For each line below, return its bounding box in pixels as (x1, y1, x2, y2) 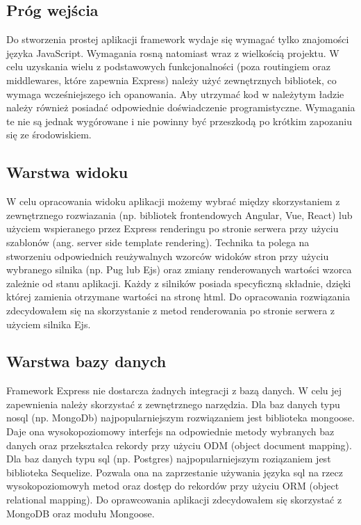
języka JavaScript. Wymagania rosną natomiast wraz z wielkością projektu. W (6, 45, 339, 60)
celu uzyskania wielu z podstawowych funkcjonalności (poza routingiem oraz (6, 59, 330, 74)
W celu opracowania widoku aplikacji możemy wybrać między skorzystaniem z (6, 194, 340, 209)
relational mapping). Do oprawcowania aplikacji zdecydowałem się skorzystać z (6, 492, 342, 507)
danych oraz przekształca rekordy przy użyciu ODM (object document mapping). (6, 437, 352, 452)
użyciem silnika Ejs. (6, 316, 91, 331)
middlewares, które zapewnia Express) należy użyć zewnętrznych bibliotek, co (6, 72, 337, 87)
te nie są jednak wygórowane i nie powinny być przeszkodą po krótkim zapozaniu (6, 113, 353, 128)
